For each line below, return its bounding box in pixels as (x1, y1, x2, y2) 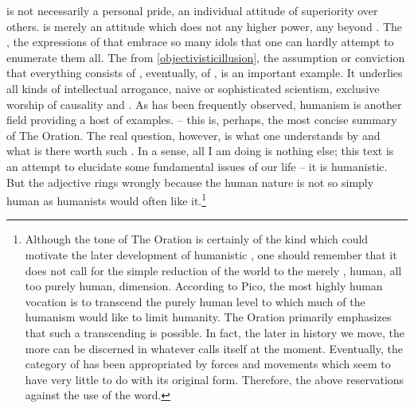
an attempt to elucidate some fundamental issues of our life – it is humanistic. (6, 157, 388, 174)
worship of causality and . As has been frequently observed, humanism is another (6, 95, 402, 112)
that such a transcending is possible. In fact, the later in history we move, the (25, 324, 404, 340)
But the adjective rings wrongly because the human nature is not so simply (6, 173, 374, 190)
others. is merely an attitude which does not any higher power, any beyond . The (6, 17, 402, 34)
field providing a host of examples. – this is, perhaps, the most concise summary (6, 111, 397, 128)
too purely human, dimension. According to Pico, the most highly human (25, 278, 383, 294)
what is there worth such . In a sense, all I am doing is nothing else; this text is (6, 142, 394, 159)
